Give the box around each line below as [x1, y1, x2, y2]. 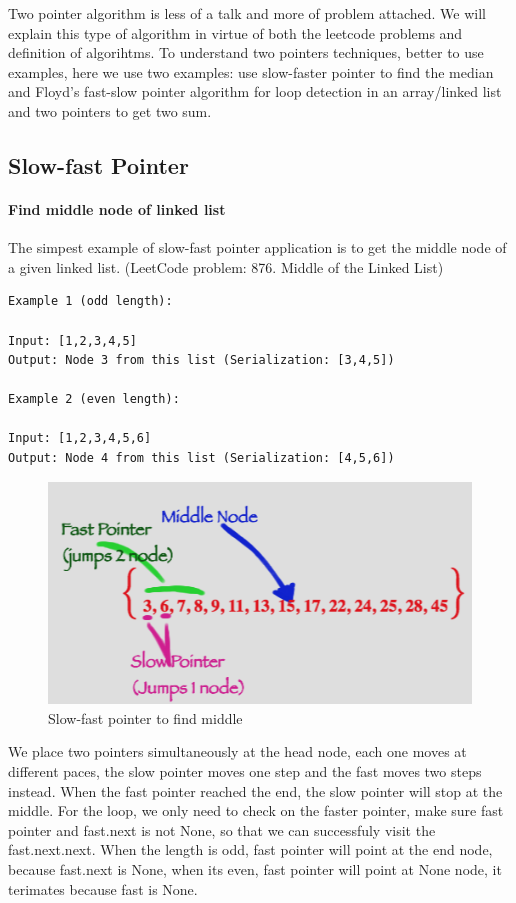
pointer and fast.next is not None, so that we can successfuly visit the [8, 819, 436, 840]
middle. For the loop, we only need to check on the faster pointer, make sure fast [8, 800, 504, 821]
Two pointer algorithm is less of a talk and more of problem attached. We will [8, 3, 486, 23]
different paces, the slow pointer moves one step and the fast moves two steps [8, 761, 482, 782]
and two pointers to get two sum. [8, 100, 212, 121]
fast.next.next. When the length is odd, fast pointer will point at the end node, [8, 839, 493, 860]
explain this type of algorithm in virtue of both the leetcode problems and [8, 22, 463, 43]
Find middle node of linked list [8, 198, 226, 219]
